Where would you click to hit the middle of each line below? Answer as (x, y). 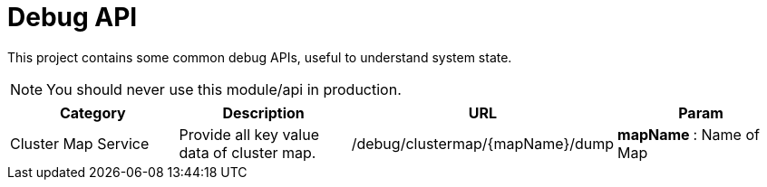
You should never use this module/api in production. (224, 89)
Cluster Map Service (80, 143)
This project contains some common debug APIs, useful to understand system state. (260, 57)
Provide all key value (249, 134)
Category (92, 112)
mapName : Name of (689, 134)
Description (263, 112)
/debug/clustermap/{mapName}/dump (483, 143)
